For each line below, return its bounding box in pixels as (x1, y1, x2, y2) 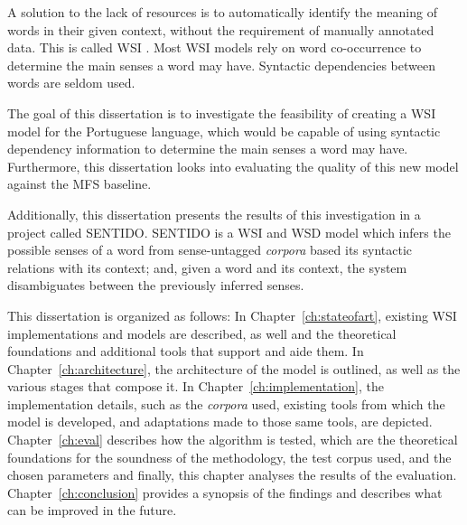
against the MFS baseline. (7, 174, 152, 193)
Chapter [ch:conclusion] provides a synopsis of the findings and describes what (7, 483, 443, 502)
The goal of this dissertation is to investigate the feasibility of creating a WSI (7, 103, 436, 122)
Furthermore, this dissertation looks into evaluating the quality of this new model (7, 156, 459, 175)
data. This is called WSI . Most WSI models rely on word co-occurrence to (7, 38, 422, 57)
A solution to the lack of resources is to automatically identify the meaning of (7, 3, 437, 21)
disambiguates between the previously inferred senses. (7, 276, 304, 295)
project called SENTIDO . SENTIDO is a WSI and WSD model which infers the (7, 222, 451, 241)
